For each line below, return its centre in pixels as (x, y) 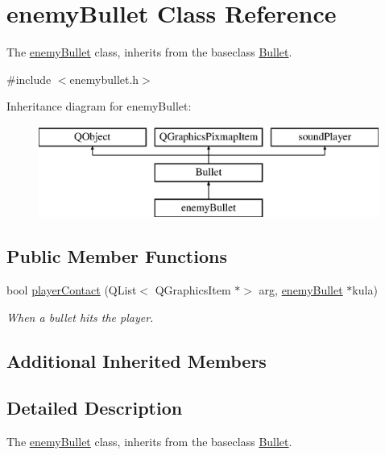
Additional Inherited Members (137, 360)
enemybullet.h (104, 79)
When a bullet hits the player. (80, 317)
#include (29, 79)
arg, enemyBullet (301, 290)
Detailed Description (95, 408)
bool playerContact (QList (72, 290)
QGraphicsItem (193, 290)
